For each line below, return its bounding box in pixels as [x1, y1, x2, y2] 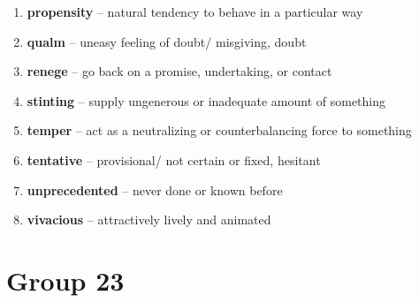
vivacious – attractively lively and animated [27, 210, 271, 229]
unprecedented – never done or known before [27, 180, 283, 199]
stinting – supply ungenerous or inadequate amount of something [27, 91, 385, 110]
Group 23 [6, 261, 125, 298]
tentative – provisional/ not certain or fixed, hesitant [27, 150, 321, 169]
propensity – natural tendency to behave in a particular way [27, 3, 363, 20]
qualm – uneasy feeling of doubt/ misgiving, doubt [27, 32, 307, 50]
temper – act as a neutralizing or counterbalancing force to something [27, 121, 412, 140]
